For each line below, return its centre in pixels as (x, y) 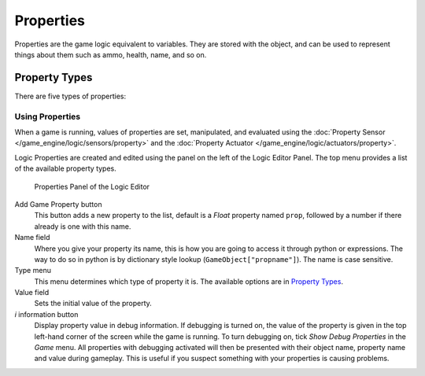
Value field (32, 293)
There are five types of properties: (70, 96)
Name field (32, 238)
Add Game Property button (58, 204)
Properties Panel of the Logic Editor (92, 186)
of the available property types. (66, 168)
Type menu (33, 271)
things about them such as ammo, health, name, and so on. (111, 54)
